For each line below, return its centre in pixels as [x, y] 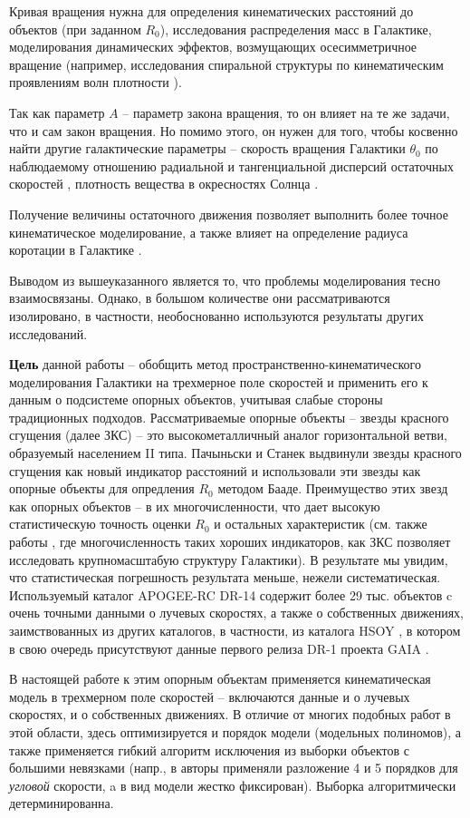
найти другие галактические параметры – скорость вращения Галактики [207, 148]
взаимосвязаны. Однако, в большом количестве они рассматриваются [200, 298]
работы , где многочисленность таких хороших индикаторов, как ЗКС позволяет [230, 542]
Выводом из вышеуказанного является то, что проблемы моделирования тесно [225, 280]
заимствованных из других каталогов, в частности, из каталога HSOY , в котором [235, 630]
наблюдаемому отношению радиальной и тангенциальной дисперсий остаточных [231, 166]
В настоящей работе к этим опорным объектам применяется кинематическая [220, 679]
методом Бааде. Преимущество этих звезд [333, 488]
